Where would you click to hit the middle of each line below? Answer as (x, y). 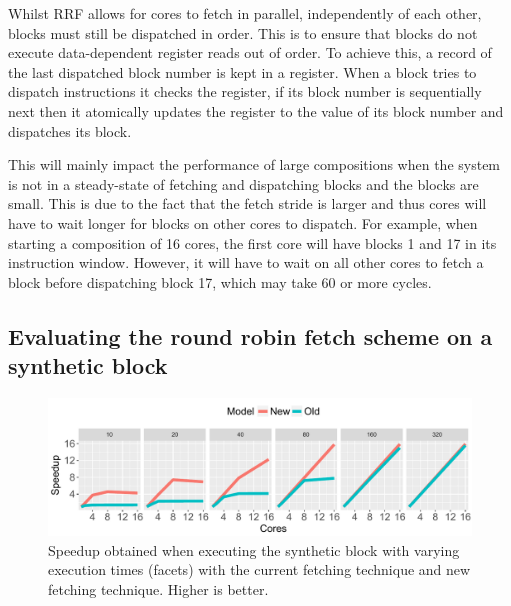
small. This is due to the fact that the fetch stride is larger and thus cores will (247, 203)
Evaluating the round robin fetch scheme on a (250, 335)
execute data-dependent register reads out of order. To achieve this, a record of (250, 52)
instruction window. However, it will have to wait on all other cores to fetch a (246, 262)
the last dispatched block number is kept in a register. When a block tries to (242, 71)
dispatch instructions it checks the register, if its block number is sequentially (245, 91)
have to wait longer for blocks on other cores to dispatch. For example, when (243, 222)
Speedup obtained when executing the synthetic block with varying (254, 549)
